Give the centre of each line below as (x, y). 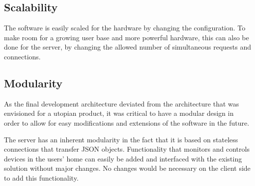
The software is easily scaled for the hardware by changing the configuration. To (125, 28)
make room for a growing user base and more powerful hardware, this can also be (127, 37)
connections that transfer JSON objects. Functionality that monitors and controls (127, 149)
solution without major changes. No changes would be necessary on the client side (127, 168)
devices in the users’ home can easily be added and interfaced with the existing (123, 158)
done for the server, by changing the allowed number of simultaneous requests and (128, 47)
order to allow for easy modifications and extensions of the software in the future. (127, 122)
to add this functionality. (41, 177)
